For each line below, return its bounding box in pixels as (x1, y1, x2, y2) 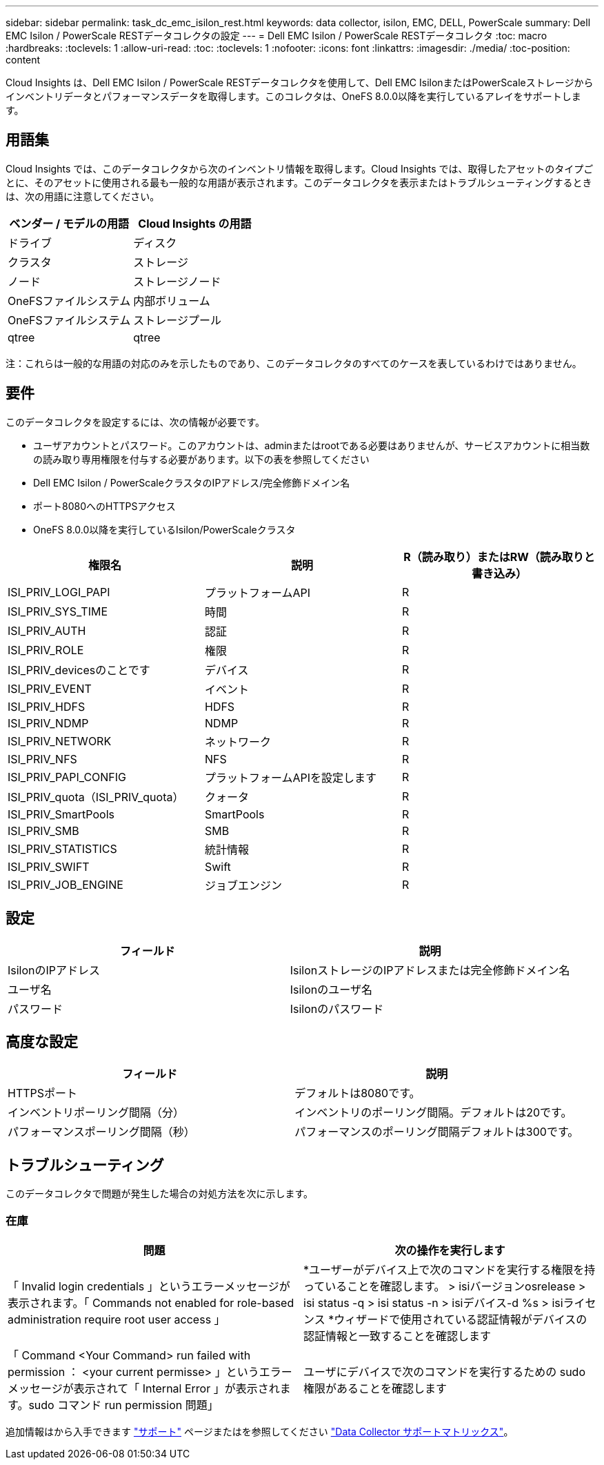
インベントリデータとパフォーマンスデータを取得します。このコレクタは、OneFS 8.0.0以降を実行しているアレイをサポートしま (6, 90, 581, 102)
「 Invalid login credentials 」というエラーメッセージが (8, 1279, 290, 1293)
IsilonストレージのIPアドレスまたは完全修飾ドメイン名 (290, 963, 570, 977)
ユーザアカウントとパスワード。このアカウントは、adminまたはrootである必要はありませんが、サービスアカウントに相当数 (33, 439, 590, 451)
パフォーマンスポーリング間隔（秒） (8, 1125, 195, 1139)
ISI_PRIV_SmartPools (8, 807, 114, 821)
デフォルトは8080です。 (294, 1086, 421, 1101)
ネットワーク (204, 734, 271, 749)
